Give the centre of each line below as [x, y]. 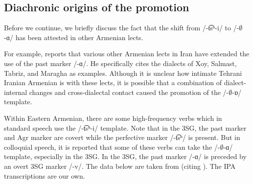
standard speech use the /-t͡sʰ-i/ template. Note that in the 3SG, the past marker [125, 127]
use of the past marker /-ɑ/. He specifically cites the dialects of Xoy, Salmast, [120, 63]
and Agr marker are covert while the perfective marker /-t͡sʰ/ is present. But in [122, 137]
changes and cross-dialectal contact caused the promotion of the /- [129, 92]
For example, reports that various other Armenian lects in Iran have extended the [127, 54]
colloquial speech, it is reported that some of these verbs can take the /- [112, 147]
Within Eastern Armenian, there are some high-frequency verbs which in [113, 118]
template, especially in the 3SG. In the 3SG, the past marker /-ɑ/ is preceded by [125, 156]
